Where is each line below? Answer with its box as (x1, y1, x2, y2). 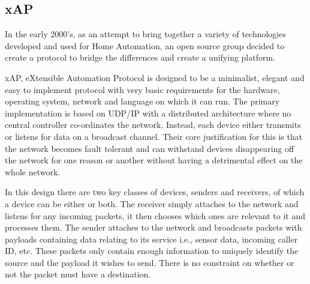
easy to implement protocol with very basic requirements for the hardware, (5, 83, 280, 95)
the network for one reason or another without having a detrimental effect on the (5, 154, 303, 166)
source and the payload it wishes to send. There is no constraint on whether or (5, 256, 294, 268)
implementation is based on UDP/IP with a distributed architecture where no (5, 106, 291, 119)
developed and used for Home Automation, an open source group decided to (5, 39, 285, 52)
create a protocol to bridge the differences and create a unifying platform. (5, 51, 276, 64)
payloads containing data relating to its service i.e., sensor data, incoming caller (5, 232, 298, 245)
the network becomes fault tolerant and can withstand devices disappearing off (5, 142, 294, 154)
